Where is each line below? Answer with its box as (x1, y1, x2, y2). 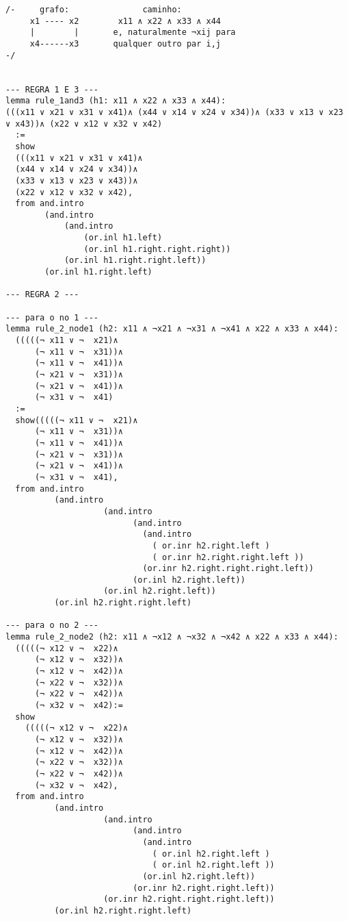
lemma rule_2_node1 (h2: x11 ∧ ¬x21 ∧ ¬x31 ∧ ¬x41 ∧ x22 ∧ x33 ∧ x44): (5, 324, 338, 334)
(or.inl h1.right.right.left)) (64, 255, 206, 266)
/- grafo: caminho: (5, 5, 182, 14)
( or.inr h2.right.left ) (152, 540, 270, 551)
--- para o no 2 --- (5, 620, 99, 631)
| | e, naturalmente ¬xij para (29, 27, 236, 38)
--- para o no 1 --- (5, 312, 99, 323)
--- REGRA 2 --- (5, 290, 79, 300)
